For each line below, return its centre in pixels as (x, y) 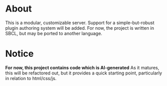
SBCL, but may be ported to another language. (54, 33)
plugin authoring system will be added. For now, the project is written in (80, 28)
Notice (19, 54)
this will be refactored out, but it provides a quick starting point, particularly (84, 73)
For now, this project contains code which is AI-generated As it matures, (82, 67)
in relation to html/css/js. (31, 78)
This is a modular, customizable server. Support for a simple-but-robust (80, 23)
